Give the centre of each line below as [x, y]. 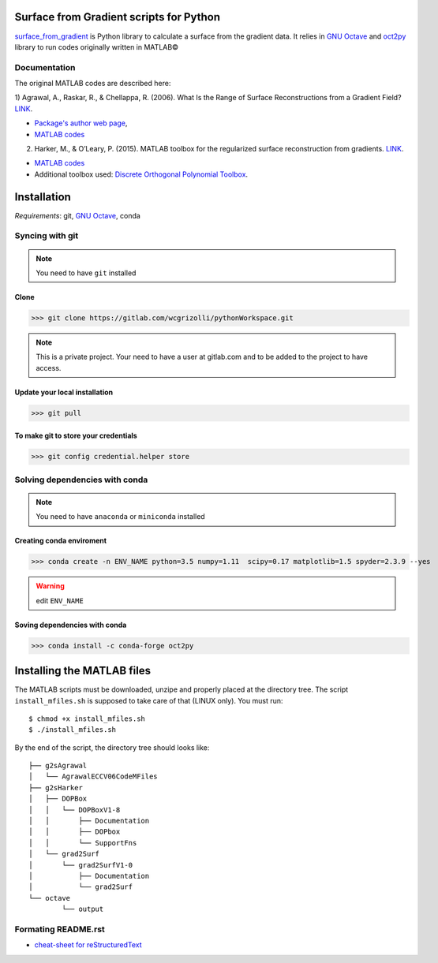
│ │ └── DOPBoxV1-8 [75, 810]
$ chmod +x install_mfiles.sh [87, 719]
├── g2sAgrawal [58, 766]
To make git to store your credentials [76, 436]
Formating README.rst [60, 929]
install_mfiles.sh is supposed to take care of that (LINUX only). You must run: [149, 700]
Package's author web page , [81, 123]
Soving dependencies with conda [71, 625]
